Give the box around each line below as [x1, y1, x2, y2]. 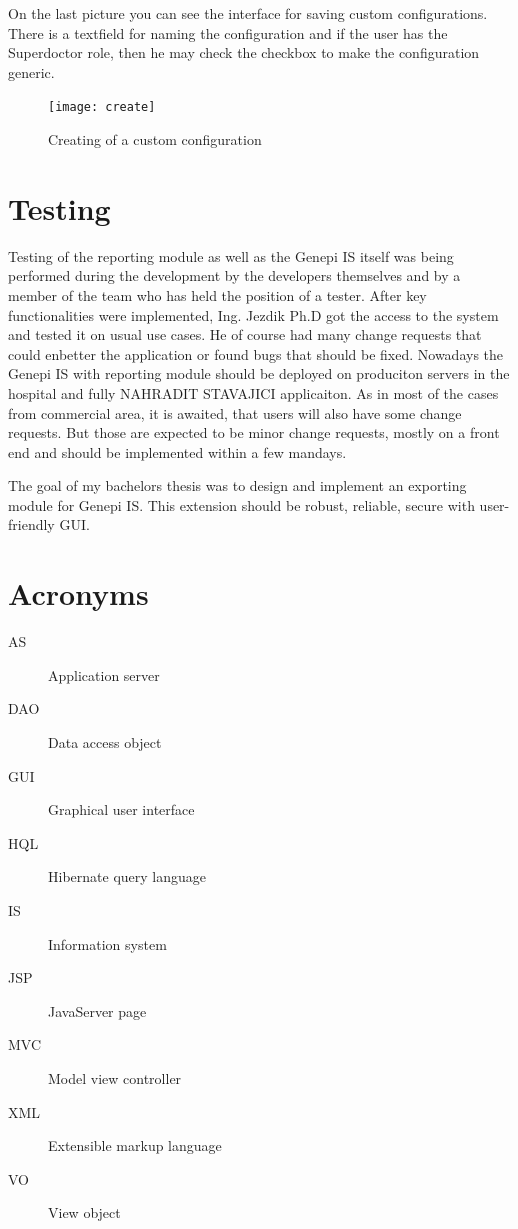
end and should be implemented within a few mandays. [8, 441, 347, 462]
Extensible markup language [48, 1135, 222, 1156]
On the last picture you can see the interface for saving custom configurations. [8, 3, 488, 23]
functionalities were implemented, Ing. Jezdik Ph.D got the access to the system [8, 304, 499, 325]
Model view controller [48, 1067, 182, 1088]
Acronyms [8, 573, 149, 614]
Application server [48, 664, 160, 685]
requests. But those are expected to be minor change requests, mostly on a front [8, 422, 500, 443]
